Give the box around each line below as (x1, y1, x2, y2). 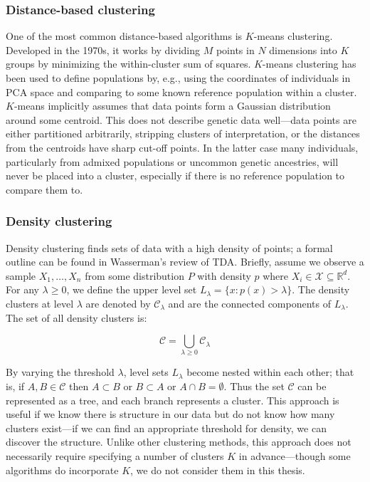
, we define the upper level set (66, 282, 197, 297)
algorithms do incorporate (6, 462, 119, 477)
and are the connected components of (168, 295, 331, 310)
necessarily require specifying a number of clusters (6, 449, 224, 463)
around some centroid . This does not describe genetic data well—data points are (6, 112, 356, 127)
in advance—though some (238, 449, 351, 463)
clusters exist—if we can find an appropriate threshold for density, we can (6, 420, 327, 435)
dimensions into (269, 42, 337, 57)
